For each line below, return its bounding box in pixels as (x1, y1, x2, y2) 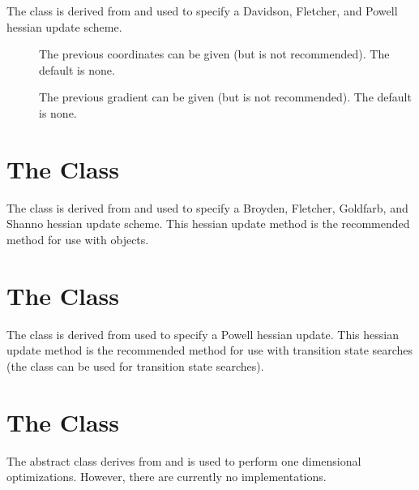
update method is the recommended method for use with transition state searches (6, 342, 413, 359)
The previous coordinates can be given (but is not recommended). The (39, 45, 390, 62)
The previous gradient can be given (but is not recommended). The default (39, 88, 412, 105)
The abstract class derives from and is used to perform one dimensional (6, 452, 361, 469)
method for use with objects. (6, 230, 149, 247)
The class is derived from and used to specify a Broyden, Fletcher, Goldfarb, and (6, 199, 408, 216)
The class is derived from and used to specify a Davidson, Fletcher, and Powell (6, 2, 398, 19)
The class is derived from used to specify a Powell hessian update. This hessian (6, 325, 399, 342)
